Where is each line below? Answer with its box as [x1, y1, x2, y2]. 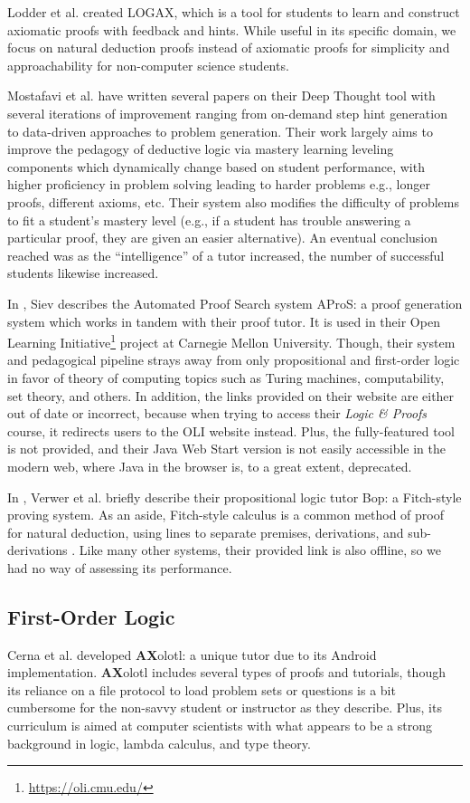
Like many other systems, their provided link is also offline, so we [79, 540, 441, 559]
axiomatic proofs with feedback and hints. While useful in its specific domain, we [7, 20, 456, 39]
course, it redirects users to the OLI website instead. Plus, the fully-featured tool [7, 421, 455, 440]
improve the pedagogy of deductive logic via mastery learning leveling [7, 139, 394, 158]
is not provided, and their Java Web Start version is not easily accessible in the [7, 439, 446, 458]
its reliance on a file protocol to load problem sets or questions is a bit [7, 680, 396, 699]
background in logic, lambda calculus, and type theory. [7, 733, 311, 752]
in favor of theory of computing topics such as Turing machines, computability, [7, 368, 445, 387]
